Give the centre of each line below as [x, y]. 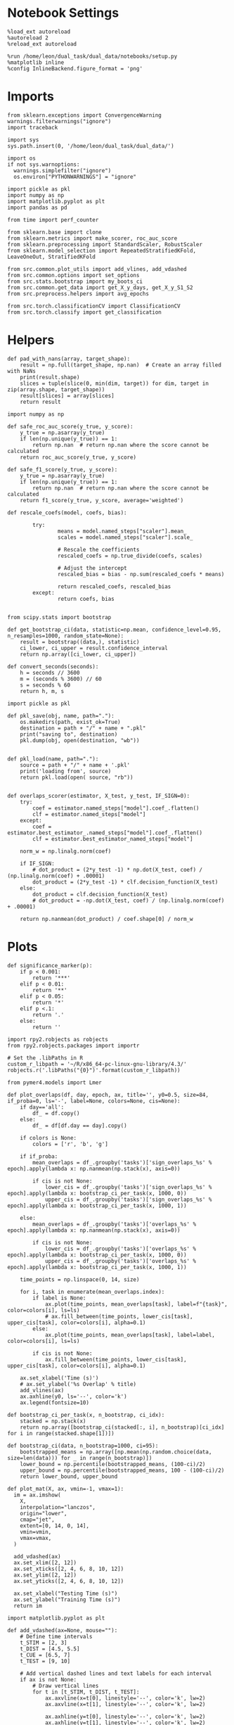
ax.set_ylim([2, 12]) [45, 1575]
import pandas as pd [38, 208]
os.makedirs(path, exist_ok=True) [70, 722]
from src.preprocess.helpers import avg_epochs [78, 293]
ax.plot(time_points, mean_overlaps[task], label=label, [130, 1335]
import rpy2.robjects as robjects [58, 1039]
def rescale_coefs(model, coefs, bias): [67, 513]
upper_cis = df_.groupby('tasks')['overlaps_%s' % [121, 1261]
